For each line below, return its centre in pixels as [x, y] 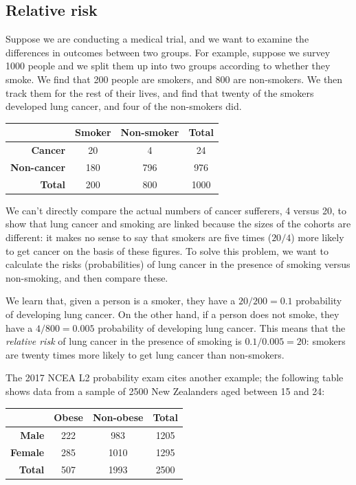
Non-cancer [38, 167]
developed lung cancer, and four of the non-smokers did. [124, 106]
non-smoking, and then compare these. [87, 277]
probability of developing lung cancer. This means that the [222, 327]
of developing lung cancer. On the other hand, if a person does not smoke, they [173, 314]
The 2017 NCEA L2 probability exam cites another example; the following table [175, 377]
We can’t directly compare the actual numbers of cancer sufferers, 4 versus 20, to [176, 210]
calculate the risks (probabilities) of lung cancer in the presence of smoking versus [178, 264]
